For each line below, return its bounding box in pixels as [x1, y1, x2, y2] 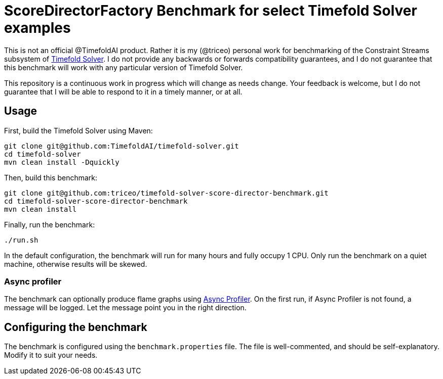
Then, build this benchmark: [4, 173, 98, 182]
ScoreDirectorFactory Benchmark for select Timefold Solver [4, 2, 417, 19]
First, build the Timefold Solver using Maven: [4, 126, 153, 135]
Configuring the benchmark [4, 320, 147, 334]
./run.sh [4, 235, 38, 244]
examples [4, 19, 71, 36]
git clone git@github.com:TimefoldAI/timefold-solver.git [4, 141, 239, 150]
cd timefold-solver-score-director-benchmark [4, 197, 188, 205]
